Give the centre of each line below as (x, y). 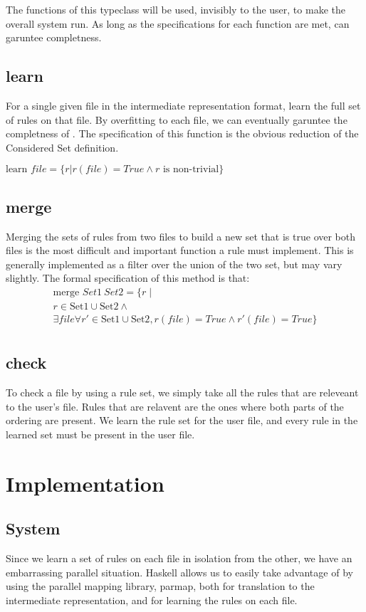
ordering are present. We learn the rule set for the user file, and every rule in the (182, 420)
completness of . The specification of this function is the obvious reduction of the (182, 133)
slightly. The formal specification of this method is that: (128, 278)
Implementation (85, 483)
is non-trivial (191, 170)
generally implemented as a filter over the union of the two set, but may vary (174, 264)
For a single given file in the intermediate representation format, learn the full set (183, 105)
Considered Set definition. (62, 147)
